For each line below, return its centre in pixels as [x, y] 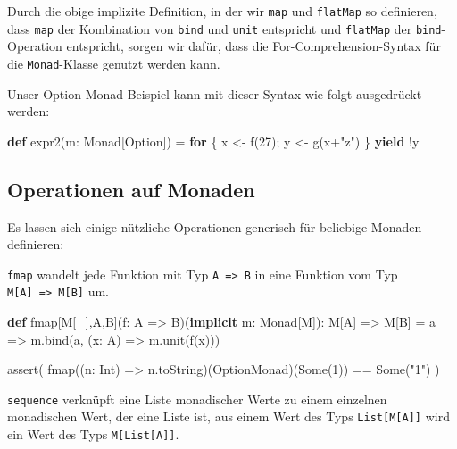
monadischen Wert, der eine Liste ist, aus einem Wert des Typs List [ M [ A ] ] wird [228, 416]
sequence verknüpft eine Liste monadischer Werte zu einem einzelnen [197, 399]
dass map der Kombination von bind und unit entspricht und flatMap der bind [224, 28]
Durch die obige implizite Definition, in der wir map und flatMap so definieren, [222, 11]
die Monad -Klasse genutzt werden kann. [114, 63]
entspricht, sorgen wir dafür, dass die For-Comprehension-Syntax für [253, 46]
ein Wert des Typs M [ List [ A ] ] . [93, 434]
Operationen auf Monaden [131, 189]
